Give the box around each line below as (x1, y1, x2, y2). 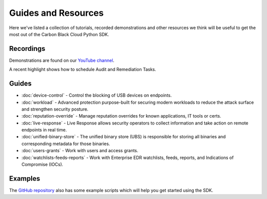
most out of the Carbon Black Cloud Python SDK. (9, 31, 109, 37)
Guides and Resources (9, 7, 104, 18)
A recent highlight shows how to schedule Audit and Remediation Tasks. (9, 67, 157, 73)
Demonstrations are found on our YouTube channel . (9, 57, 115, 63)
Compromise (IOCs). (21, 161, 64, 167)
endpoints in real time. (21, 127, 67, 133)
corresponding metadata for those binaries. (21, 141, 110, 147)
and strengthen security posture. (21, 106, 89, 112)
